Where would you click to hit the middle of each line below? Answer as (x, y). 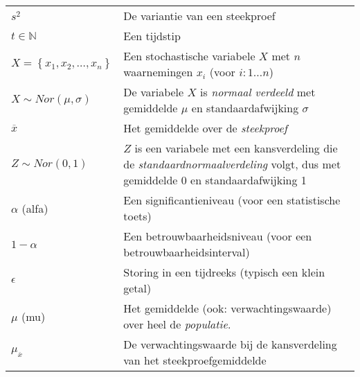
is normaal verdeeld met (258, 92)
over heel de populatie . (177, 324)
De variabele (154, 92)
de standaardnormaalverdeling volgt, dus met (232, 164)
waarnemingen (158, 72)
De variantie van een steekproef (199, 16)
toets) (137, 216)
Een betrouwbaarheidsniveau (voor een (218, 236)
